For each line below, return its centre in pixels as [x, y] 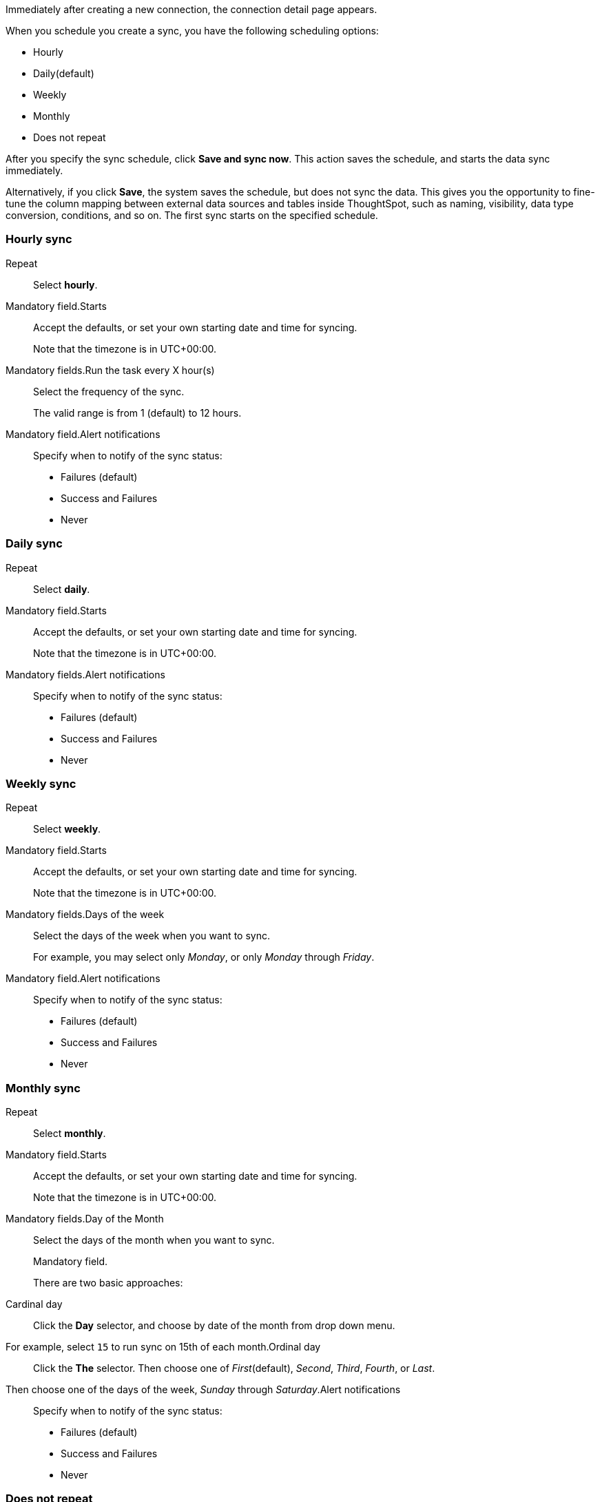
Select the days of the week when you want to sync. [152, 936]
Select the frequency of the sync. [109, 391]
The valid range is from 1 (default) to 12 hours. [137, 413]
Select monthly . [70, 1133]
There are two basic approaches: [108, 1283]
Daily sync [34, 544]
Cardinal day [34, 1304]
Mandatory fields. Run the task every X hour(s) [110, 370]
